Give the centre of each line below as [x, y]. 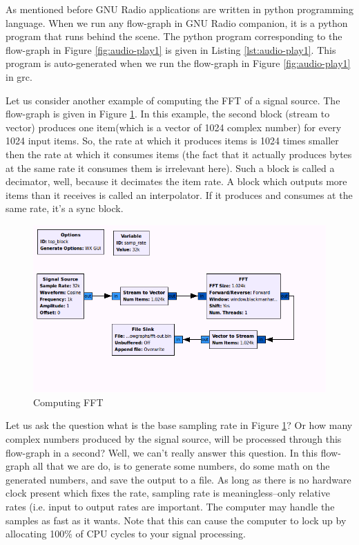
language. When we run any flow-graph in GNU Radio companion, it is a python [177, 22]
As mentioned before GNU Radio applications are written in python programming [179, 9]
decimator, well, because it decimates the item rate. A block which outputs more [176, 181]
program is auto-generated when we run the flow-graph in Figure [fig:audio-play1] [178, 63]
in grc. [19, 76]
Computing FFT [68, 402]
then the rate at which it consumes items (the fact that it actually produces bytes [179, 154]
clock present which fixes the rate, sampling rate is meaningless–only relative [168, 493]
